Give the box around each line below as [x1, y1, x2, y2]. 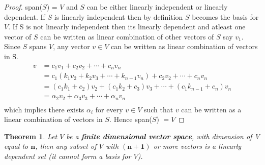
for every [95, 104, 123, 114]
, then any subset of [35, 141, 97, 151]
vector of [4, 31, 32, 42]
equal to [4, 141, 28, 151]
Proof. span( [4, 2, 43, 12]
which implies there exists [4, 104, 84, 114]
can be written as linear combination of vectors [111, 41, 258, 52]
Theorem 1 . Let [4, 131, 57, 141]
